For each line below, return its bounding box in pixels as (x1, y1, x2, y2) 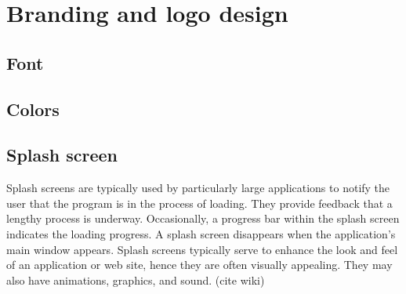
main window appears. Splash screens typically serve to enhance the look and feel (6, 241, 398, 257)
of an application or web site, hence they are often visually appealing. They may (6, 256, 393, 273)
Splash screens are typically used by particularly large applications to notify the (6, 180, 390, 196)
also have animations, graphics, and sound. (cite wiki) (6, 271, 265, 288)
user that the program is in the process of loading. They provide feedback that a (6, 194, 393, 211)
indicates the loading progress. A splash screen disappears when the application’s (6, 225, 396, 241)
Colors (6, 96, 60, 121)
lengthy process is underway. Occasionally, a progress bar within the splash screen (6, 210, 400, 227)
